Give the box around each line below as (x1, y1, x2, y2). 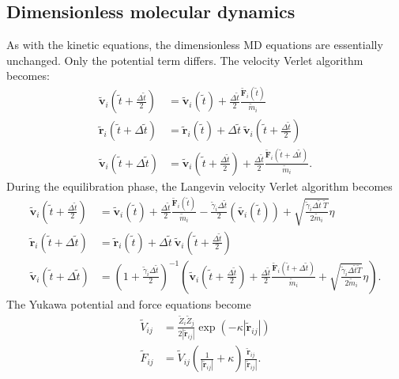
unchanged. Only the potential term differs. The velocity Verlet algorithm (6, 51, 363, 68)
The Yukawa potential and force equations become (6, 295, 251, 312)
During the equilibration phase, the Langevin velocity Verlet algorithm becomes (6, 177, 393, 194)
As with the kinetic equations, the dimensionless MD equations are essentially (6, 36, 383, 53)
